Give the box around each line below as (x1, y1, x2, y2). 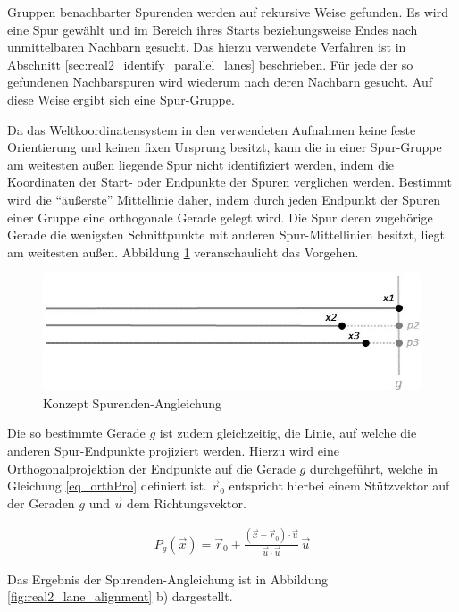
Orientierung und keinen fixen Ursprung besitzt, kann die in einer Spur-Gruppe (7, 138, 442, 156)
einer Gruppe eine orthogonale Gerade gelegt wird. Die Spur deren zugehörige (7, 207, 433, 226)
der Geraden (7, 493, 75, 512)
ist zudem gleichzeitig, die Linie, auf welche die (159, 423, 417, 442)
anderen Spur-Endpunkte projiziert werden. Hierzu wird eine (7, 441, 339, 460)
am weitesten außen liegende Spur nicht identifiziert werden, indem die (7, 155, 395, 173)
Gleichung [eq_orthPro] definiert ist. (7, 476, 207, 495)
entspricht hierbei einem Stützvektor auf (229, 476, 450, 495)
